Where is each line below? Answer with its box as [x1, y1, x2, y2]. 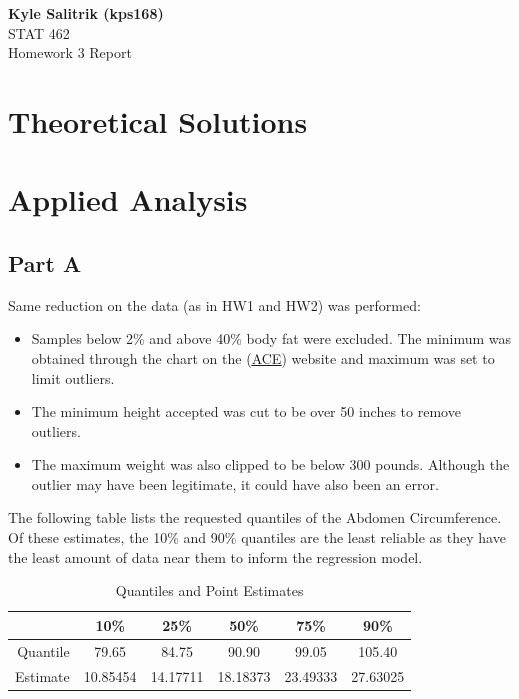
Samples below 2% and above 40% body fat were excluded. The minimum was [31, 328, 512, 349]
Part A [8, 247, 82, 278]
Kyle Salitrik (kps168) [8, 3, 164, 23]
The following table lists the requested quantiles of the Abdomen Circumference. [8, 507, 502, 528]
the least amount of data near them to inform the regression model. [8, 546, 423, 567]
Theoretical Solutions [8, 100, 308, 141]
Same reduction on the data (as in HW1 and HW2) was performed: [8, 294, 421, 315]
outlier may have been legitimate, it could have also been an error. [31, 473, 439, 494]
